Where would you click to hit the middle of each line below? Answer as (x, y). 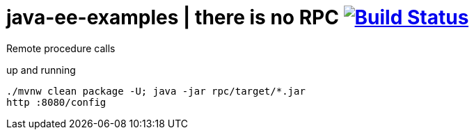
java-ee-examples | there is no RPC (173, 17)
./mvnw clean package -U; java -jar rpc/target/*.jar (156, 91)
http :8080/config (56, 102)
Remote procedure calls (61, 48)
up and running (41, 70)
